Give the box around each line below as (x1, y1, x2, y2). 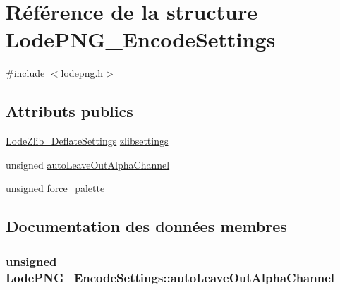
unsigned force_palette (6, 181, 105, 195)
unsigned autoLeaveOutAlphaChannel (6, 157, 170, 171)
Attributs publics (6, 100, 133, 122)
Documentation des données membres (6, 215, 287, 237)
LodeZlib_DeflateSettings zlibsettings (6, 133, 169, 148)
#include (6, 66, 45, 80)
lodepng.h (61, 66, 104, 80)
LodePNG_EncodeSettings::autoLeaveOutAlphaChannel (6, 268, 334, 286)
